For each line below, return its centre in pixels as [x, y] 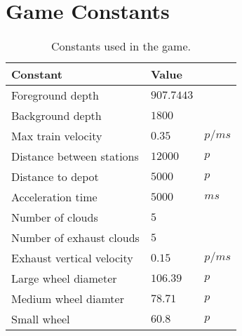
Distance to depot [55, 177]
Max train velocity [57, 136]
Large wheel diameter [64, 278]
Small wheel [41, 319]
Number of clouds [55, 217]
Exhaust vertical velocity [72, 258]
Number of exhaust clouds [75, 238]
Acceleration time [54, 197]
